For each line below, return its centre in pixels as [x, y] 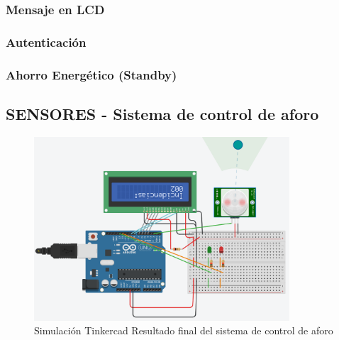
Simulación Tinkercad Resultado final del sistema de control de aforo [184, 330]
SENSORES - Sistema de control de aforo [162, 113]
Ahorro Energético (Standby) [91, 74]
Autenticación [46, 42]
